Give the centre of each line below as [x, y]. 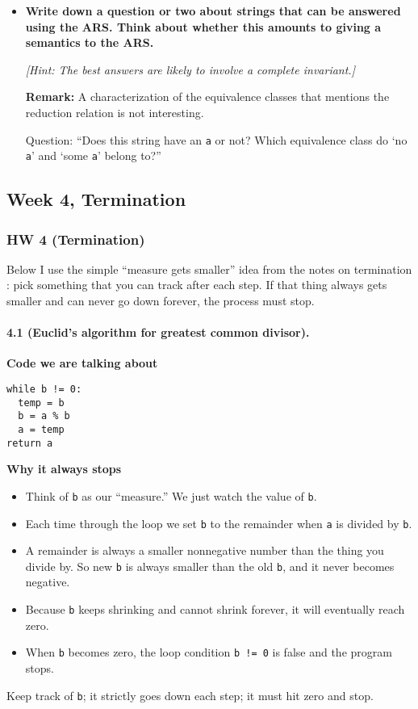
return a [30, 443]
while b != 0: [44, 390]
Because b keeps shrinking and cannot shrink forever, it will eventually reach [215, 609]
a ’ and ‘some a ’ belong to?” [93, 155]
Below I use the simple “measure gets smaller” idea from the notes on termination [209, 268]
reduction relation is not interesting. [115, 112]
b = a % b [44, 416]
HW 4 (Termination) [76, 239]
